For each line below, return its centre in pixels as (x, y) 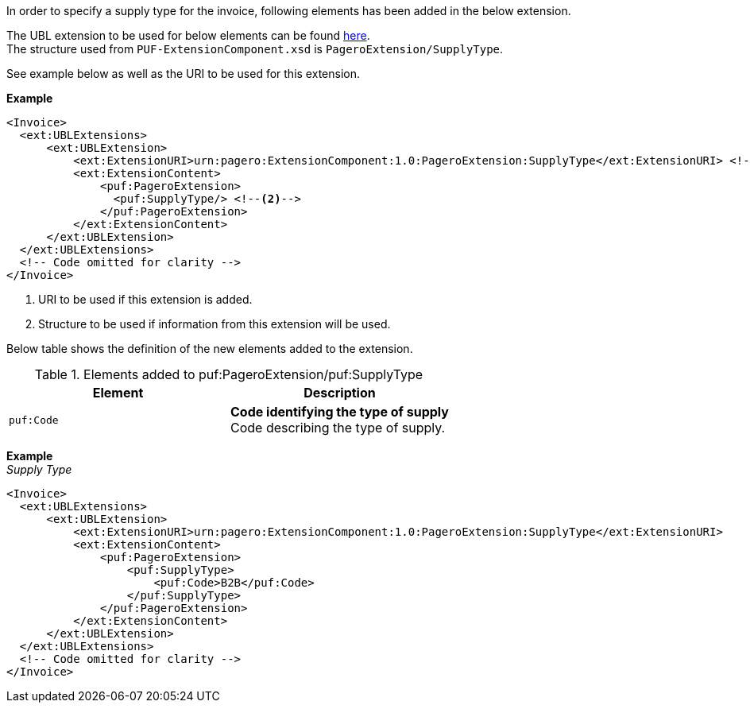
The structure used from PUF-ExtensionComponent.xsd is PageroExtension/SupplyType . (255, 49)
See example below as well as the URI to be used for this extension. (183, 74)
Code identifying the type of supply (339, 412)
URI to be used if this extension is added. (145, 299)
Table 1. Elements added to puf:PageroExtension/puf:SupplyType (229, 374)
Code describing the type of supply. (338, 428)
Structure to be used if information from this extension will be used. (215, 324)
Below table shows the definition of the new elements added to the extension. (210, 349)
